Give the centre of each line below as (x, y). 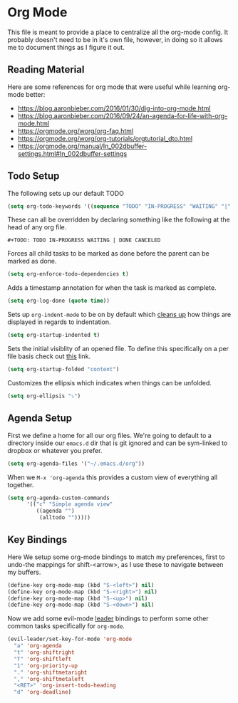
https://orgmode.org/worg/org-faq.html (76, 131)
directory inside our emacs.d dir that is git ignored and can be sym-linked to (118, 443)
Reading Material (46, 69)
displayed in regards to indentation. (59, 322)
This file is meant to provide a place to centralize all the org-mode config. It (118, 32)
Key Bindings (37, 540)
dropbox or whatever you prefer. (55, 450)
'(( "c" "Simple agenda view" (69, 504)
